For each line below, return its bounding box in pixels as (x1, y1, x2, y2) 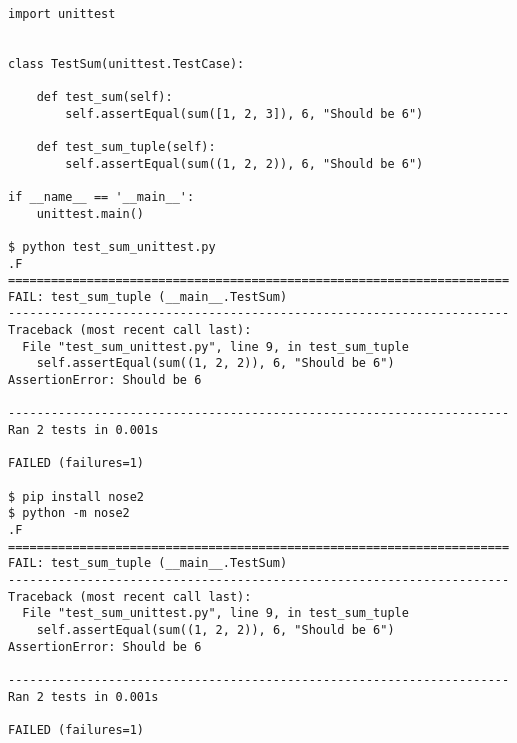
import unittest (8, 6, 116, 21)
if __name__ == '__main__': (8, 189, 195, 204)
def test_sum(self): (36, 89, 173, 104)
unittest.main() (36, 206, 145, 221)
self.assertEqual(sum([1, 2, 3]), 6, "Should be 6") (65, 106, 424, 121)
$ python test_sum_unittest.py (8, 239, 216, 254)
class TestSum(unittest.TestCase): (8, 56, 245, 71)
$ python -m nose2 (8, 506, 130, 521)
